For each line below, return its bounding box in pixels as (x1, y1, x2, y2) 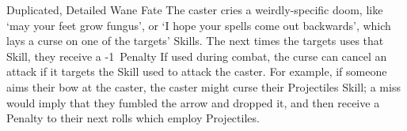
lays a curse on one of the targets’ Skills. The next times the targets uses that (6, 32, 384, 49)
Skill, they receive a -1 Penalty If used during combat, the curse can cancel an (6, 47, 387, 64)
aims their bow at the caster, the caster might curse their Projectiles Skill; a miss (6, 78, 401, 95)
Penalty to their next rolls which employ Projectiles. (6, 110, 260, 126)
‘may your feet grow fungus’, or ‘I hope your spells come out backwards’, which (6, 17, 391, 33)
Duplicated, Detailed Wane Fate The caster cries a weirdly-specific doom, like (6, 2, 383, 17)
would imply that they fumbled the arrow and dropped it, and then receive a (6, 94, 380, 110)
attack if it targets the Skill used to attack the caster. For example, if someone (6, 63, 387, 80)
